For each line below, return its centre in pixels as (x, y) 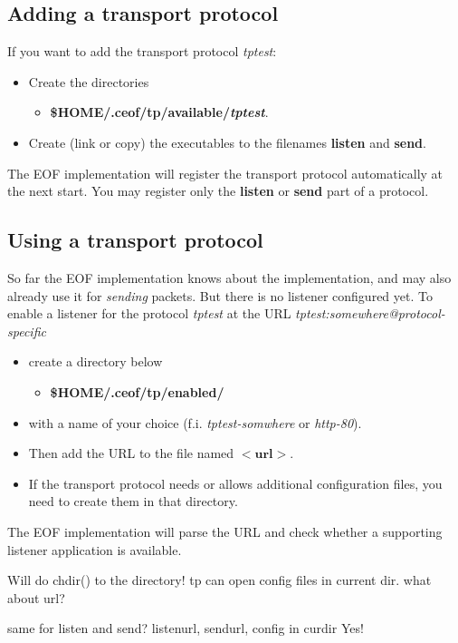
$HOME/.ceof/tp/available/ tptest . (159, 112)
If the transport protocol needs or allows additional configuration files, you (235, 483)
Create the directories (89, 81)
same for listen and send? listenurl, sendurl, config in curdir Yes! (186, 628)
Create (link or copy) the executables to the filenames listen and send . (227, 142)
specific (27, 331)
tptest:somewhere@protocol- (370, 313)
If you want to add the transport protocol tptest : (142, 51)
